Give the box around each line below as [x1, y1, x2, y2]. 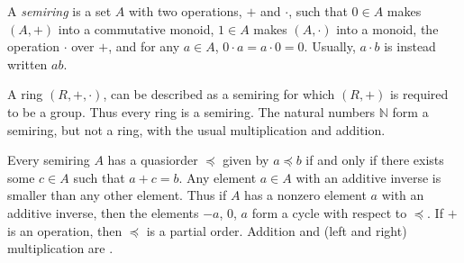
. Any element [178, 168, 257, 186]
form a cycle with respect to [251, 203, 407, 222]
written [7, 54, 48, 73]
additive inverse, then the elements [7, 203, 199, 222]
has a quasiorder [107, 150, 198, 169]
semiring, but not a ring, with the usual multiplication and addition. [7, 120, 386, 139]
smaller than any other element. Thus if [7, 186, 227, 204]
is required [389, 85, 449, 104]
